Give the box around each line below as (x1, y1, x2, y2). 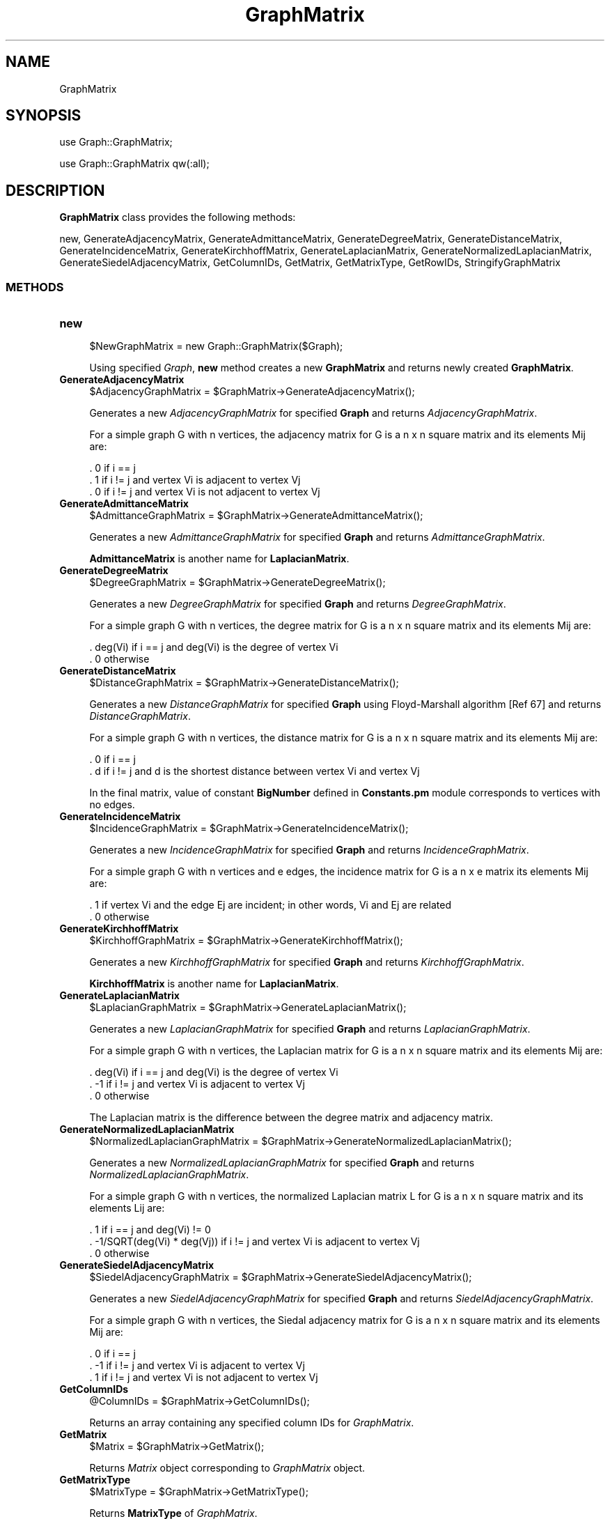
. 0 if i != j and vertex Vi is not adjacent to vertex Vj (89, 486, 320, 498)
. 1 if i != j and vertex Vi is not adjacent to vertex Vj (89, 1371, 318, 1384)
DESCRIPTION (6, 181, 105, 199)
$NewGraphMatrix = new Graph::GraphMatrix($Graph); (89, 340, 343, 353)
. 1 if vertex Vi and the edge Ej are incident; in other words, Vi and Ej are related (89, 899, 451, 911)
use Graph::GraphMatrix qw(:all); (59, 157, 210, 170)
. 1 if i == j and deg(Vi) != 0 (89, 1224, 211, 1236)
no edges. (89, 799, 135, 811)
